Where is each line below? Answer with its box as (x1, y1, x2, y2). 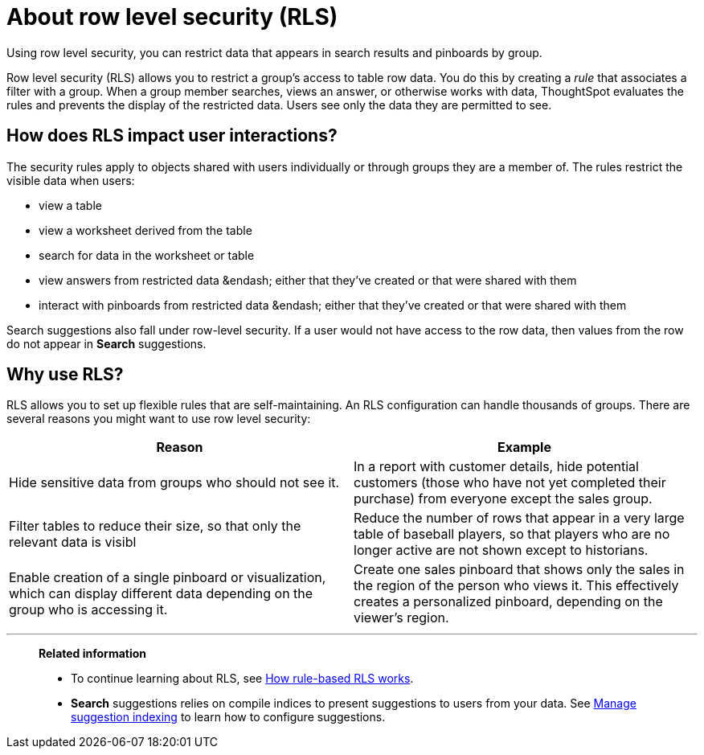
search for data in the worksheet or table (39, 248, 255, 262)
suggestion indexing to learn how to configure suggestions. (71, 710, 386, 724)
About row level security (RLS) (6, 3, 338, 31)
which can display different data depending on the (9, 585, 313, 602)
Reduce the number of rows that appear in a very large (354, 510, 685, 527)
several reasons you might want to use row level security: (6, 412, 311, 426)
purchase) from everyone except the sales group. (354, 490, 653, 507)
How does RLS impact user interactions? (6, 125, 338, 146)
